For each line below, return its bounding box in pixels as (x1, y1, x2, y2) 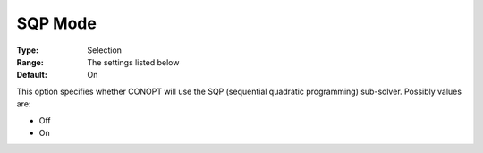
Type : (16, 45, 39, 55)
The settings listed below (87, 56, 180, 67)
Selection (87, 45, 123, 55)
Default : (16, 70, 48, 81)
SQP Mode (16, 13, 97, 33)
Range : (16, 56, 44, 67)
